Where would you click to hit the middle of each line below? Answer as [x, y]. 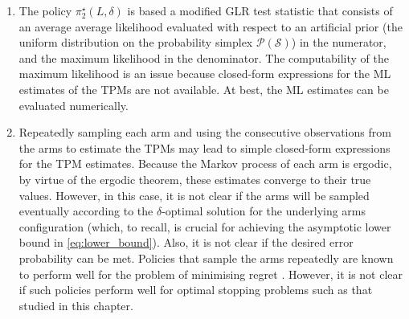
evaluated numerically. [74, 105]
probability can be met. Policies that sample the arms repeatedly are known [206, 258]
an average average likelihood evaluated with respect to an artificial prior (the [211, 26]
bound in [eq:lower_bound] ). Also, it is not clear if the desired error [186, 242]
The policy [45, 10]
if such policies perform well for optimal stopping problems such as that [196, 290]
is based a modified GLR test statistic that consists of [260, 10]
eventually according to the [86, 211]
